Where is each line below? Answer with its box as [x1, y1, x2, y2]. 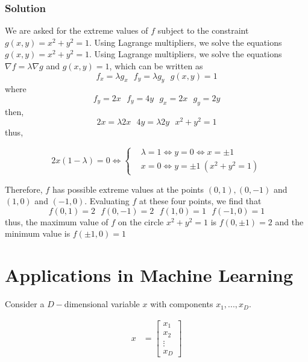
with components [150, 298, 213, 310]
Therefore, [5, 183, 43, 195]
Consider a [5, 298, 45, 310]
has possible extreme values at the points [52, 183, 204, 195]
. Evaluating [84, 195, 130, 207]
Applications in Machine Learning [5, 263, 294, 287]
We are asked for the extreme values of [5, 24, 148, 37]
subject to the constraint [157, 24, 249, 37]
